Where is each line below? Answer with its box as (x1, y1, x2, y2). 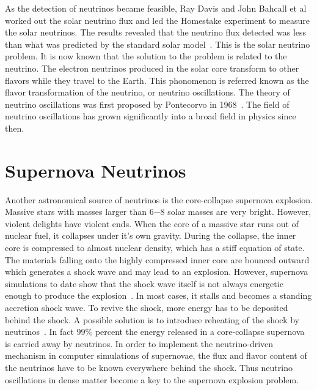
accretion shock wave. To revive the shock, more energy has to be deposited (5, 301, 288, 313)
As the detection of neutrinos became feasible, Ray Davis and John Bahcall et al (5, 2, 307, 14)
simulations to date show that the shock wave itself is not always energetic (5, 277, 283, 290)
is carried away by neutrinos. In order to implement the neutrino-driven (5, 337, 274, 350)
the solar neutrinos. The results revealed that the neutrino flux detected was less (5, 26, 307, 39)
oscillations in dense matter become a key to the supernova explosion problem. (5, 373, 299, 386)
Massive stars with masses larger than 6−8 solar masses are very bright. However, (5, 205, 312, 218)
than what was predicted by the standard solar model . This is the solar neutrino (5, 37, 310, 50)
